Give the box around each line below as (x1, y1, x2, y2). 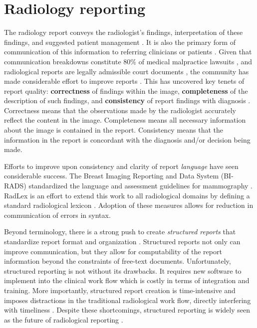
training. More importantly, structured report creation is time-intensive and (4, 285, 236, 295)
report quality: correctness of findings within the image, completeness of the (4, 85, 248, 96)
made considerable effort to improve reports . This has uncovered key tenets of (4, 76, 245, 86)
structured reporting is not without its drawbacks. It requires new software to (4, 265, 242, 276)
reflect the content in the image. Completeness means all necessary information (4, 115, 246, 125)
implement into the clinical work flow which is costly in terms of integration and (4, 275, 250, 286)
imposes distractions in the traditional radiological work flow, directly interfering (4, 295, 251, 305)
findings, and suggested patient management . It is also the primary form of (4, 36, 236, 47)
